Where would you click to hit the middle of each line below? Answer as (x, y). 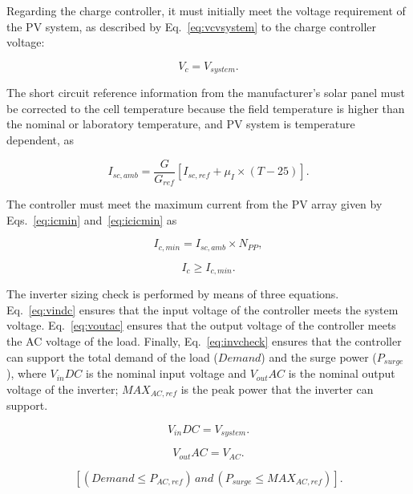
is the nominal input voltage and (166, 373)
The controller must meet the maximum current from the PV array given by (194, 204)
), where (26, 373)
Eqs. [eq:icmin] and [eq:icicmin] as (92, 219)
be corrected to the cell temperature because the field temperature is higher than (206, 108)
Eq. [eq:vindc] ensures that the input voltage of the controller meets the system (202, 309)
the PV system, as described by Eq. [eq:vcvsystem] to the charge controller (192, 26)
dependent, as (40, 140)
